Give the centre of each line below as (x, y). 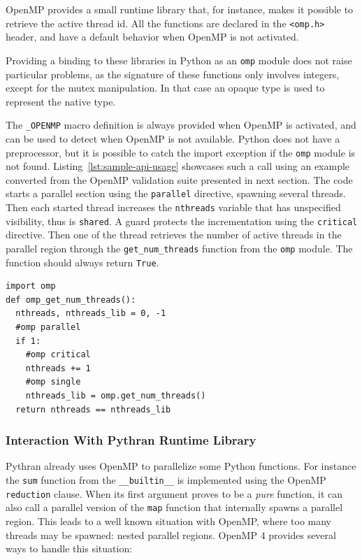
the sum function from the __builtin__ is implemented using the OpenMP (166, 480)
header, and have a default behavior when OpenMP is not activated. (152, 37)
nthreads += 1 (58, 368)
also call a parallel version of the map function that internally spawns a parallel (174, 507)
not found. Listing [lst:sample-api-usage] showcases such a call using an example (178, 166)
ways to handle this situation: (69, 548)
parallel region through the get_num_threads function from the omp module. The (179, 248)
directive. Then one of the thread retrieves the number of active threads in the (174, 235)
